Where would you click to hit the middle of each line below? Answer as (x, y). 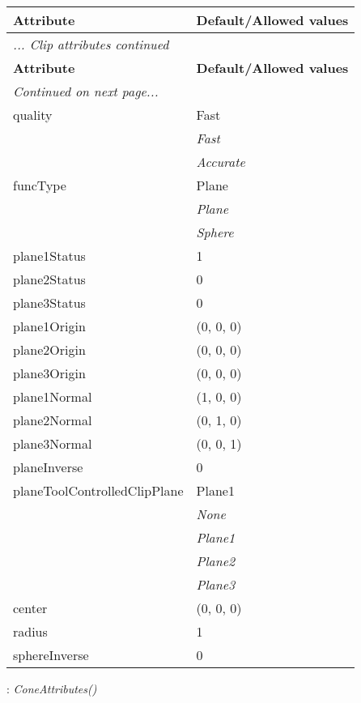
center (30, 608)
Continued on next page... (86, 91)
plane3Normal (53, 443)
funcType (40, 185)
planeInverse (48, 467)
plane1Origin (49, 326)
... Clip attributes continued (91, 44)
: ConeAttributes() (52, 688)
